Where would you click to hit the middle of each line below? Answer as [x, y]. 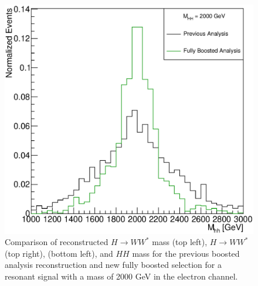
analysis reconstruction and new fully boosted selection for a [113, 265]
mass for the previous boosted [186, 253]
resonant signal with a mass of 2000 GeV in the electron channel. [121, 276]
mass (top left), [180, 242]
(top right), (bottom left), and [59, 253]
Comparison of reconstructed [57, 242]
